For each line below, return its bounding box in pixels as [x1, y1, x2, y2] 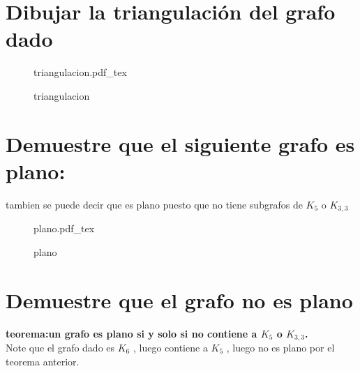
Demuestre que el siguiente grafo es [6, 129, 355, 158]
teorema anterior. [6, 354, 80, 368]
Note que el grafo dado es [6, 340, 115, 355]
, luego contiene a [133, 340, 208, 355]
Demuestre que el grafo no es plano [6, 285, 353, 314]
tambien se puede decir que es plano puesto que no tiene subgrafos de [6, 197, 303, 211]
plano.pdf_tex [33, 221, 95, 236]
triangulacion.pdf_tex [33, 65, 127, 79]
